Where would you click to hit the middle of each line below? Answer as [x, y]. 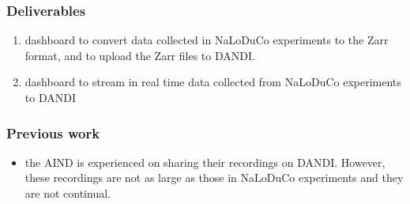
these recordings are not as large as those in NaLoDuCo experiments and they [214, 178]
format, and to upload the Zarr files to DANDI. [140, 55]
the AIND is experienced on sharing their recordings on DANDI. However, [205, 162]
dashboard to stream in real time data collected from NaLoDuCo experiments [213, 82]
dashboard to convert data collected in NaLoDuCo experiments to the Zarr [207, 40]
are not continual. [68, 193]
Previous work [53, 132]
